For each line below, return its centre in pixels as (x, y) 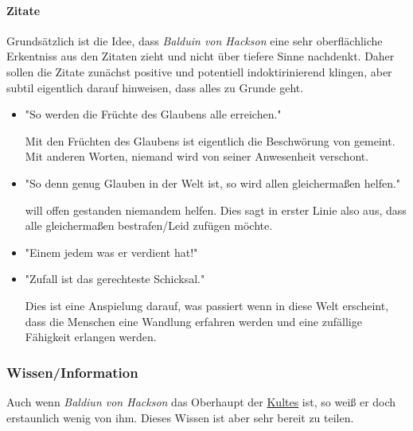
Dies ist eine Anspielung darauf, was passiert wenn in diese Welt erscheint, (207, 305)
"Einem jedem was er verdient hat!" (111, 252)
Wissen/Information (72, 372)
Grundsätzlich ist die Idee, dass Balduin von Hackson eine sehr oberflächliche (195, 40)
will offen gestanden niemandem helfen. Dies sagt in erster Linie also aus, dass (216, 210)
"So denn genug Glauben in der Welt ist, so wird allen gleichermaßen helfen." (213, 182)
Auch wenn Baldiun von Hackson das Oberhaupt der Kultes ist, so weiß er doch (201, 401)
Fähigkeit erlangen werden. (91, 337)
